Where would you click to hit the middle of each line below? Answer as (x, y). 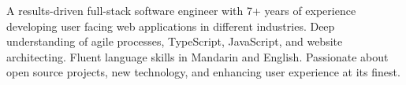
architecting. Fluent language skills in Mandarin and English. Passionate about (197, 56)
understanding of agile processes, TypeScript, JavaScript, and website (175, 41)
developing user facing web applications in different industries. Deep (171, 26)
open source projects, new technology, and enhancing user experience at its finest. (203, 72)
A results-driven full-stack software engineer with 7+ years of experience (181, 10)
